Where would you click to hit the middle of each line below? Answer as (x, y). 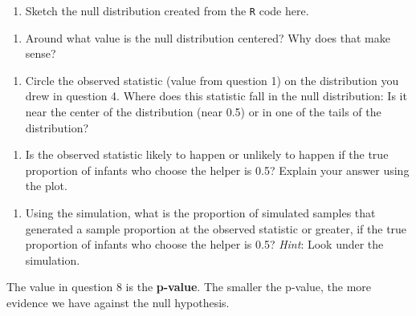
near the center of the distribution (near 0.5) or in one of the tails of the (203, 112)
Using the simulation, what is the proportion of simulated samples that (200, 213)
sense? (41, 53)
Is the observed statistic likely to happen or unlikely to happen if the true (207, 154)
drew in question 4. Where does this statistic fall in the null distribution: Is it (216, 96)
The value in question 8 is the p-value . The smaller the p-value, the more (189, 287)
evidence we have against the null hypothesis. (118, 302)
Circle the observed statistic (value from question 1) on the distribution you (212, 80)
